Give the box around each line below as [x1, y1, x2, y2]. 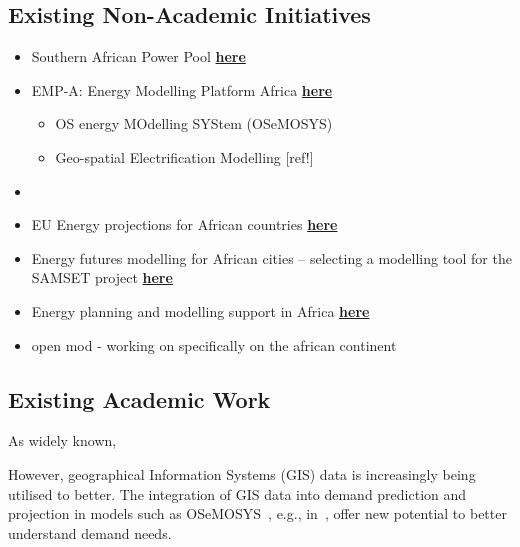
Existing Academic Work [8, 383, 271, 414]
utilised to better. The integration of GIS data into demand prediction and [8, 483, 467, 504]
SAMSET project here [31, 267, 173, 288]
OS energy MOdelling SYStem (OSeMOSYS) [55, 113, 333, 134]
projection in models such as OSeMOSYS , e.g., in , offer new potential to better [8, 503, 507, 524]
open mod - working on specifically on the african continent [31, 334, 397, 355]
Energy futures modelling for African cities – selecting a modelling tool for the [31, 247, 512, 268]
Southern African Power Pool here [31, 46, 246, 67]
